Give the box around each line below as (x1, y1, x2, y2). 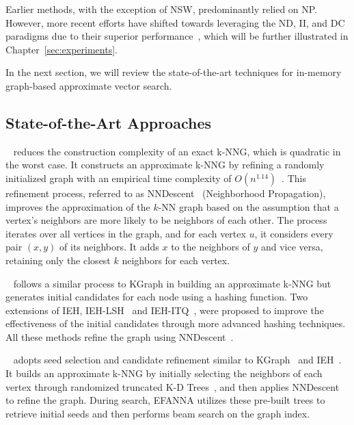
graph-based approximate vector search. (5, 78, 172, 92)
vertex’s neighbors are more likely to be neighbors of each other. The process (5, 213, 327, 227)
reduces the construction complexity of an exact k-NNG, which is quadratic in (13, 144, 341, 158)
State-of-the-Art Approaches (5, 112, 212, 133)
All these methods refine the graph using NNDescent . (5, 329, 234, 344)
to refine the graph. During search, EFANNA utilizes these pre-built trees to (5, 393, 325, 407)
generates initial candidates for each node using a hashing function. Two (5, 289, 308, 304)
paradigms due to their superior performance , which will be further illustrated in (5, 29, 349, 43)
